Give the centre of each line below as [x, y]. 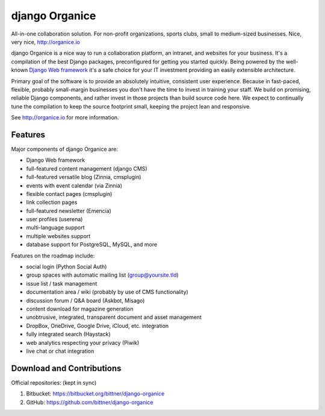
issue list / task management [62, 283]
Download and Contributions [66, 368]
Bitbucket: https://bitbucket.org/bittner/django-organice [95, 394]
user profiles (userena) [54, 219]
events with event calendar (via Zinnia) [74, 185]
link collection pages [52, 203]
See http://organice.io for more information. [65, 118]
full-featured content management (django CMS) [87, 168]
